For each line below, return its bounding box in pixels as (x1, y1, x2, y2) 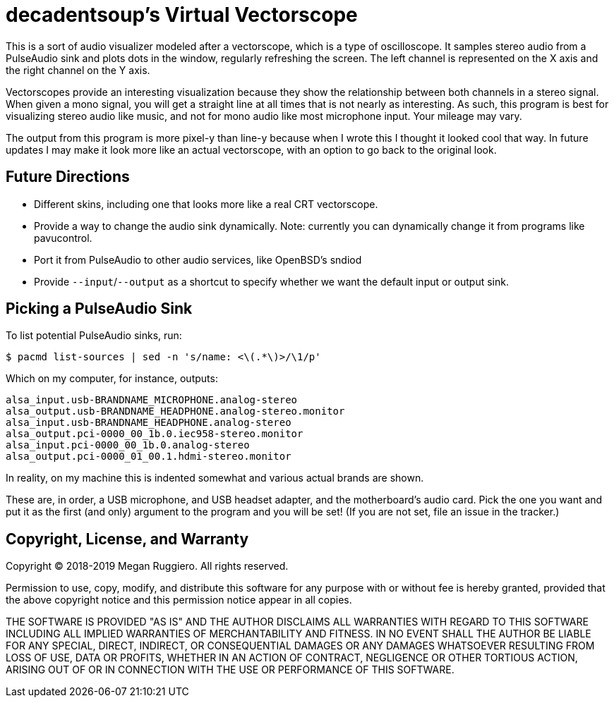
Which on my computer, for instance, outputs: (6, 372, 218, 385)
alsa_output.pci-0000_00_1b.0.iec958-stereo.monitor (6, 428, 303, 440)
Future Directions (6, 168, 130, 186)
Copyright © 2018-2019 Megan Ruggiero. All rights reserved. (6, 560, 289, 573)
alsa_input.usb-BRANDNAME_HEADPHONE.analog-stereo (6, 417, 291, 429)
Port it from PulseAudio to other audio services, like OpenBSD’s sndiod (34, 253, 362, 266)
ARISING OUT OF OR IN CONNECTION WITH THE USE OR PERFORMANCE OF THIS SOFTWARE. (6, 664, 455, 676)
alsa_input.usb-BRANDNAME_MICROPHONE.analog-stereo (6, 394, 298, 406)
